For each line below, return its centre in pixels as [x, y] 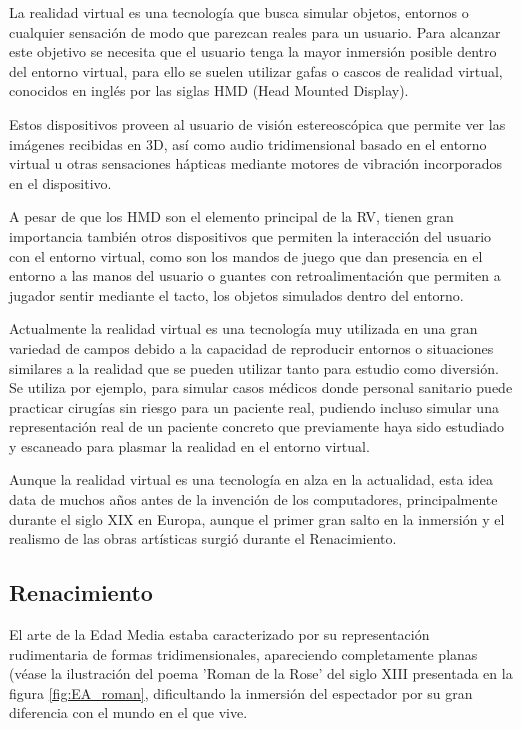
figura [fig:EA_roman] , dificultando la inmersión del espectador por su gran [241, 692]
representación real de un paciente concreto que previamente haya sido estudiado [257, 426]
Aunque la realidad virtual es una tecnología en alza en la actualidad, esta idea [251, 479]
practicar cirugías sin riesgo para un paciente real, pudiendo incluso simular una [254, 406]
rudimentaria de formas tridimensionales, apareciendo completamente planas [243, 653]
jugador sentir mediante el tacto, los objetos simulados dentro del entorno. [236, 294]
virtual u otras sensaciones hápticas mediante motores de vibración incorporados [256, 163]
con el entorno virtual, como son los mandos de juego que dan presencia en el [246, 255]
